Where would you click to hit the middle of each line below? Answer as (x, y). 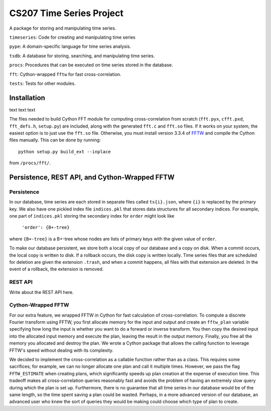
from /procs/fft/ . (30, 163)
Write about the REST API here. (41, 292)
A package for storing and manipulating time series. (63, 28)
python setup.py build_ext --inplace (65, 151)
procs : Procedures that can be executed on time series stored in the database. (91, 65)
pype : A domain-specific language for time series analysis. (70, 46)
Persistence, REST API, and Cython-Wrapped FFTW (92, 177)
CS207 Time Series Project (66, 13)
